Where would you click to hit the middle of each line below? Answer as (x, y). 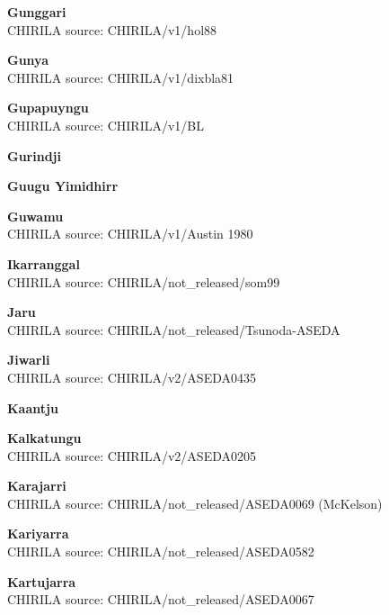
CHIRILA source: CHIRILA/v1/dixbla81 (121, 77)
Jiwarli (29, 360)
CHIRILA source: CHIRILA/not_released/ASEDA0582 (161, 552)
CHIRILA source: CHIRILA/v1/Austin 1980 (130, 234)
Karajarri (37, 486)
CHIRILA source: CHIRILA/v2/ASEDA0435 (132, 377)
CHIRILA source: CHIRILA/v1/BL (106, 125)
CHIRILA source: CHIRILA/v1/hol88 (112, 29)
